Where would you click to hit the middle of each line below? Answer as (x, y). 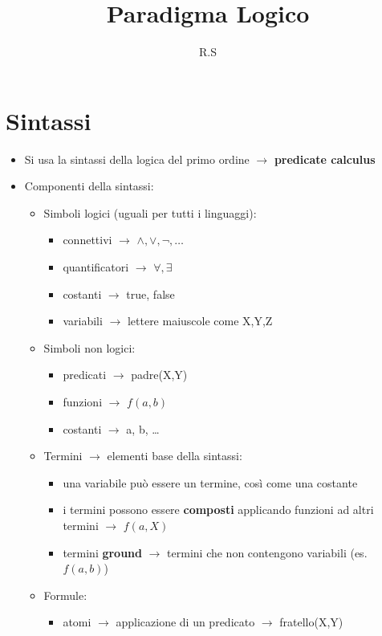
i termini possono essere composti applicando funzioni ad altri (218, 510)
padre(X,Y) (159, 375)
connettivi (87, 240)
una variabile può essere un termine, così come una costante (210, 482)
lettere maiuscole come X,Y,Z (200, 321)
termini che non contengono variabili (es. (267, 552)
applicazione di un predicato (185, 622)
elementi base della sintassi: (175, 456)
